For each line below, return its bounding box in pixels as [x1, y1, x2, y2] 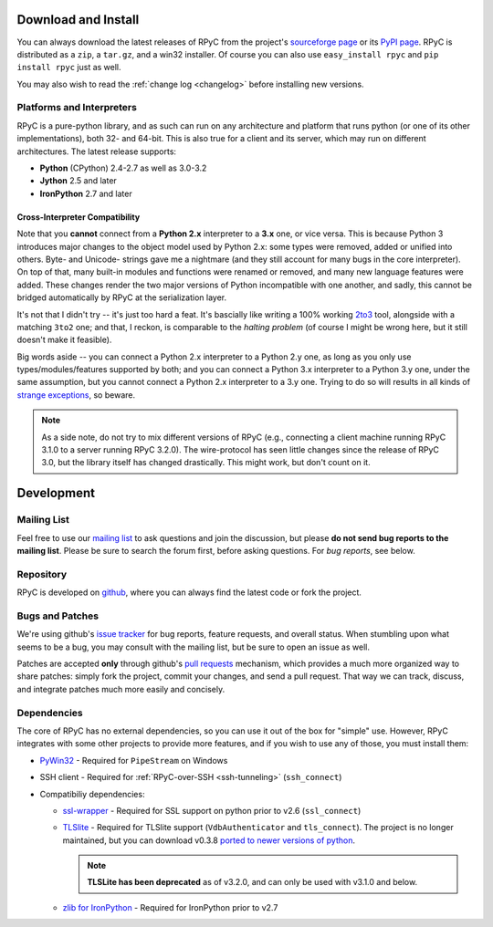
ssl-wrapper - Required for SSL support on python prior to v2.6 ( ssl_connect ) [62, 805, 362, 816]
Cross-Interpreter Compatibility [16, 211, 141, 223]
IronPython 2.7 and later [39, 188, 132, 199]
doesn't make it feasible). [16, 334, 112, 346]
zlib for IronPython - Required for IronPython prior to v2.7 [62, 901, 278, 912]
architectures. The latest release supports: [16, 146, 177, 157]
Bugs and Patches [16, 609, 100, 622]
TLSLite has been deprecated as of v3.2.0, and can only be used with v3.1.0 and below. [87, 877, 418, 888]
